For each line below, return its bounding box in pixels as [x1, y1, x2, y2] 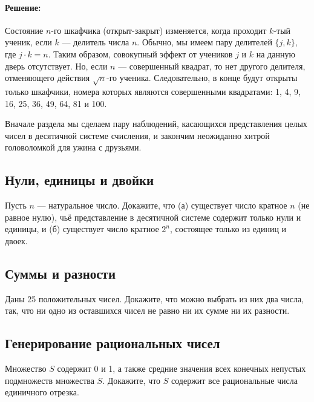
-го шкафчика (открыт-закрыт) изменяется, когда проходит [51, 24, 267, 36]
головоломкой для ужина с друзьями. [5, 141, 142, 154]
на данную [256, 47, 295, 60]
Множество [5, 362, 47, 375]
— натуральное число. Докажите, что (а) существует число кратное [37, 199, 287, 212]
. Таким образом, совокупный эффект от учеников [48, 47, 233, 60]
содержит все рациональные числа [171, 374, 298, 386]
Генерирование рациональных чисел [5, 334, 220, 352]
